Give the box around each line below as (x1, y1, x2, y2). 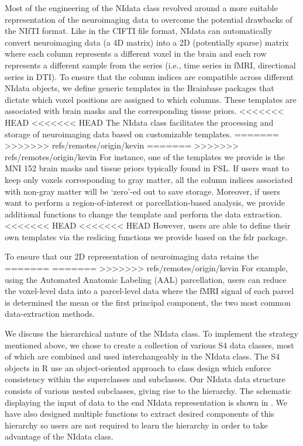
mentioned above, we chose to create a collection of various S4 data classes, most (5, 338, 294, 351)
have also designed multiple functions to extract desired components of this (5, 407, 274, 420)
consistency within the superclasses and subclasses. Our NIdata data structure (5, 373, 285, 385)
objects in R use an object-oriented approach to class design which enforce (5, 361, 271, 374)
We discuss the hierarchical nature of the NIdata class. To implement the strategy (5, 327, 298, 340)
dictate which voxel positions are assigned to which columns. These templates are (5, 93, 297, 105)
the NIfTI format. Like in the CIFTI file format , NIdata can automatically (5, 25, 273, 37)
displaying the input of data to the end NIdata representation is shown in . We (5, 396, 288, 408)
